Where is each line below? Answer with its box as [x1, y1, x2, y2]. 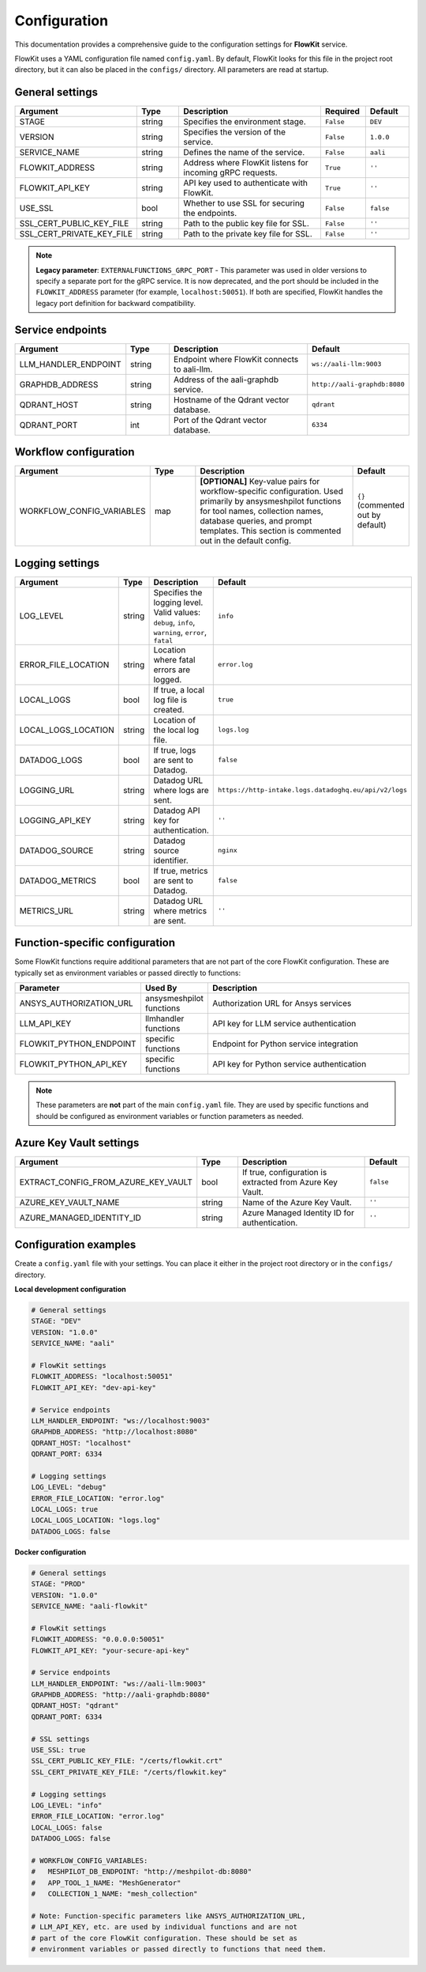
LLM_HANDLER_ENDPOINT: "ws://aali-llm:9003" [31, 1679, 207, 1688]
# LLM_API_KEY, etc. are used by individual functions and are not [31, 1922, 298, 1932]
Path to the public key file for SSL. [183, 218, 309, 229]
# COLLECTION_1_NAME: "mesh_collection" [31, 1890, 198, 1898]
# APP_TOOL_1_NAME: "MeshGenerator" [31, 1878, 181, 1887]
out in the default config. [200, 535, 292, 546]
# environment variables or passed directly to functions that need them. [31, 1945, 327, 1954]
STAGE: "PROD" [31, 1580, 86, 1589]
